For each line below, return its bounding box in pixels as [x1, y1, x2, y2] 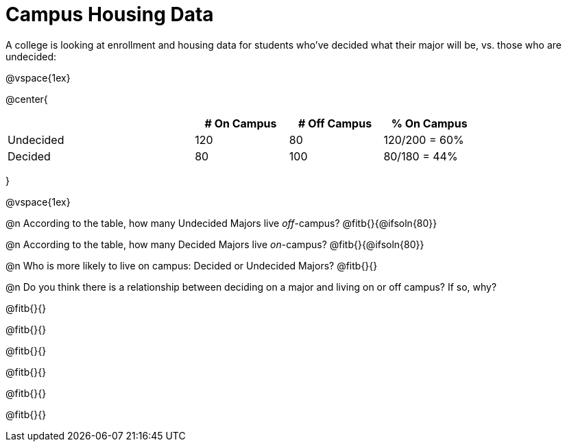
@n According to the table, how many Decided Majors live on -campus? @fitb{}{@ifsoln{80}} [5, 238, 424, 250]
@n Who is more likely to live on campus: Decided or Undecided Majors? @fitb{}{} [5, 259, 378, 271]
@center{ [5, 93, 48, 105]
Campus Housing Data [5, 3, 214, 26]
